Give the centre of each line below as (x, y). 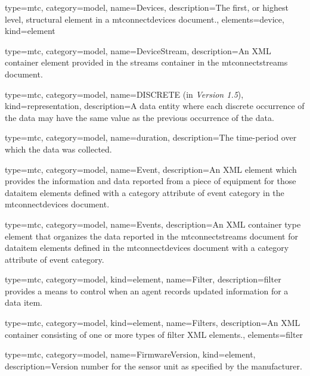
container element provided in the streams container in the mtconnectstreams (146, 62)
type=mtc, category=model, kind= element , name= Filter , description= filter (143, 279)
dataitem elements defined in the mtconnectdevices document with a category (147, 248)
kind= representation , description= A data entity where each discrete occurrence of (155, 106)
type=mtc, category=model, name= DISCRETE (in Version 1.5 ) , (124, 94)
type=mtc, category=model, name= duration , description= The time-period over (151, 137)
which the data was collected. (58, 149)
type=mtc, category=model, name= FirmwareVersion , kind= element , (130, 354)
